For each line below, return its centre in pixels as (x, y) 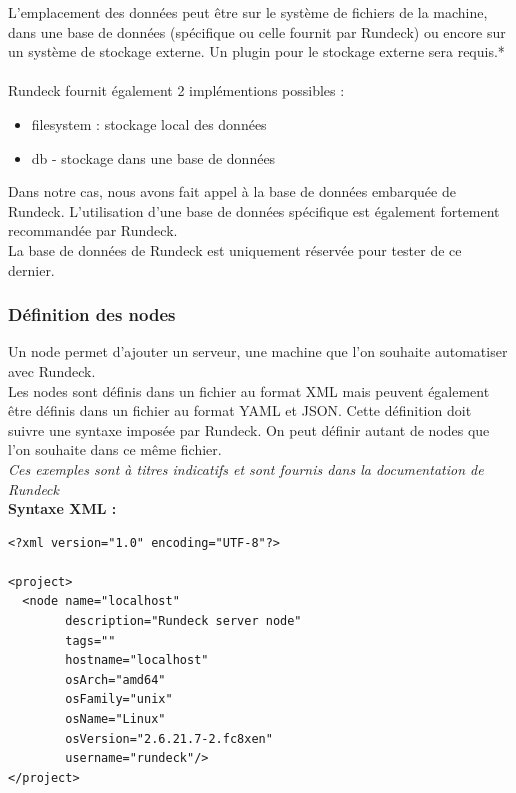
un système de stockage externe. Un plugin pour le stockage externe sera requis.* (256, 51)
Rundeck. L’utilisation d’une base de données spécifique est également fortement (254, 210)
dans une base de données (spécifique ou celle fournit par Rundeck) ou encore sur (257, 31)
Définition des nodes (92, 314)
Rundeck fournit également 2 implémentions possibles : (176, 90)
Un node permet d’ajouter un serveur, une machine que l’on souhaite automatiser (258, 351)
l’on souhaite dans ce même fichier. (115, 449)
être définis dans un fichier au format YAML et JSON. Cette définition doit (240, 410)
